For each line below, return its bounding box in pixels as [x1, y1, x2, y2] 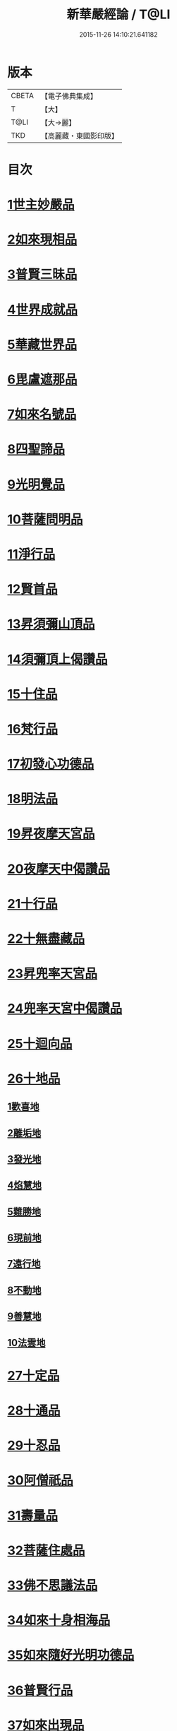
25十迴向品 [7, 1035, 73, 1052]
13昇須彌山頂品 [7, 616, 95, 632]
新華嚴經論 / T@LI [66, 6, 171, 23]
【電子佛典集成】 [40, 91, 97, 101]
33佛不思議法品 [7, 1577, 98, 1593]
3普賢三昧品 [7, 266, 78, 282]
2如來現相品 [7, 232, 78, 248]
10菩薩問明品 [7, 511, 83, 527]
